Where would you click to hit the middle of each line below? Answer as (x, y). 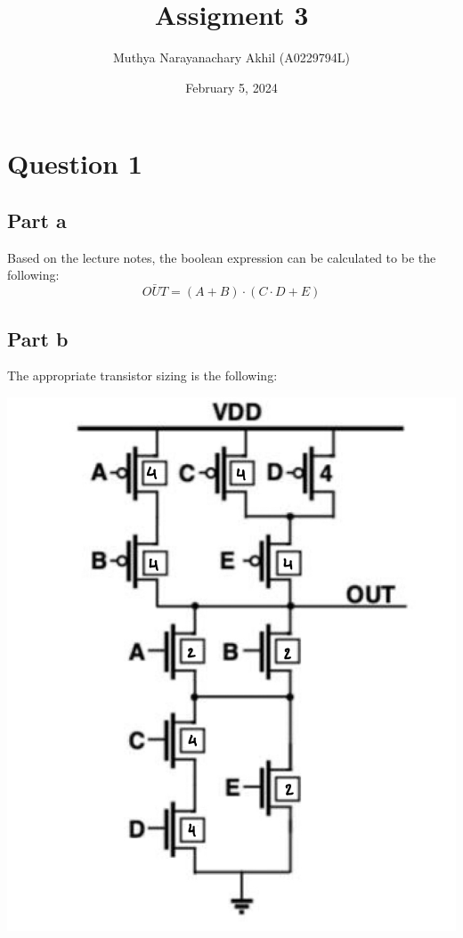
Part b (38, 338)
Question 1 (75, 163)
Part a (37, 220)
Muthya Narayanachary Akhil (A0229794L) (231, 57)
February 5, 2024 (231, 87)
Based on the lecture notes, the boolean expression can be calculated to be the (222, 257)
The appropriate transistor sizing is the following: (142, 375)
